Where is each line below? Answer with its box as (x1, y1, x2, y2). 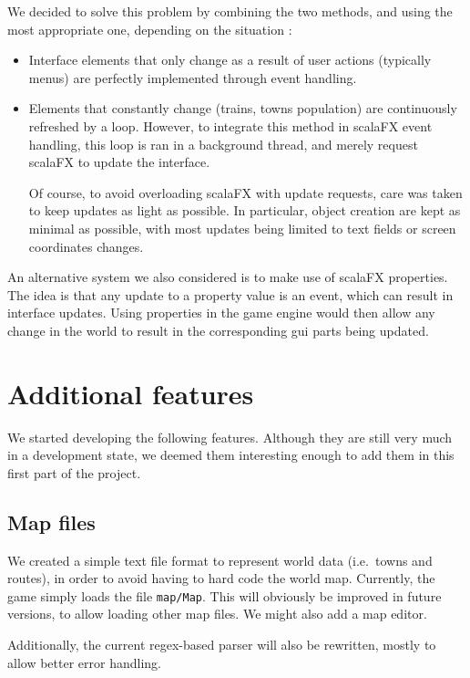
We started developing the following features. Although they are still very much (7, 427, 453, 446)
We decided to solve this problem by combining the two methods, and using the (7, 2, 453, 20)
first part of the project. (7, 463, 141, 482)
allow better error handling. (7, 652, 161, 672)
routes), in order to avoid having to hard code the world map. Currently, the (7, 568, 435, 588)
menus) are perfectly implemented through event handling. (28, 68, 357, 87)
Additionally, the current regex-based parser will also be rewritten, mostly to (7, 635, 436, 654)
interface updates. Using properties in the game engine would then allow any (7, 303, 435, 322)
